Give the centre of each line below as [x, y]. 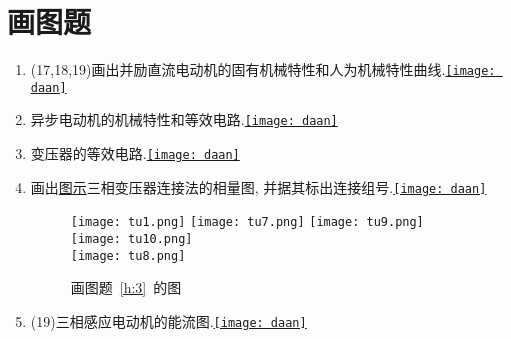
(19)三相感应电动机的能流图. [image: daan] [168, 320]
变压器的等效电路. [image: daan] [135, 153]
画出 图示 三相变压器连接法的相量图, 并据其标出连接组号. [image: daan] [258, 186]
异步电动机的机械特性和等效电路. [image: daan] [184, 119]
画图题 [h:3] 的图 [126, 287]
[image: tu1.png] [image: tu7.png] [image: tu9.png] [247, 222]
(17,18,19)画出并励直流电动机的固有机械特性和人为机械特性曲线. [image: [263, 69]
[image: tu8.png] [128, 255]
